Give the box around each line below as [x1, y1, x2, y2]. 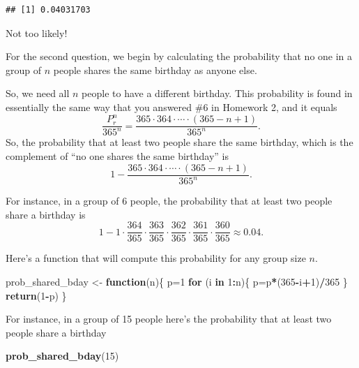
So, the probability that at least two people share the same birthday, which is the [6, 135, 353, 149]
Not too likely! [6, 25, 68, 40]
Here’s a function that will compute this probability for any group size [6, 251, 306, 265]
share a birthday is [6, 207, 86, 221]
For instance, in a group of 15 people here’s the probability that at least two [6, 311, 332, 326]
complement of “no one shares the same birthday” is [6, 149, 229, 163]
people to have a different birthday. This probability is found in [82, 86, 353, 101]
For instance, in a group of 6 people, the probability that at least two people [6, 193, 333, 208]
